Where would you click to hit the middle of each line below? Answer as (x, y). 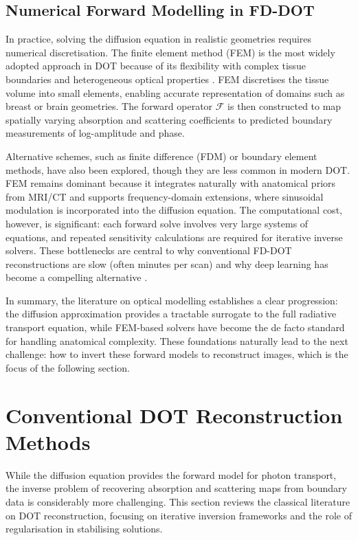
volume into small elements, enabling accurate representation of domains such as (175, 92)
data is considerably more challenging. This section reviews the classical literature (178, 501)
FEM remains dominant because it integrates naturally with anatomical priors (171, 183)
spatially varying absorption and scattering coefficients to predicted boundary (169, 119)
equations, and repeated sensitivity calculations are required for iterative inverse (174, 237)
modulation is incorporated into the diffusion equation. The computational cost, (174, 210)
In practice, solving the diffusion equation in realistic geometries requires (159, 39)
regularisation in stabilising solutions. (84, 529)
